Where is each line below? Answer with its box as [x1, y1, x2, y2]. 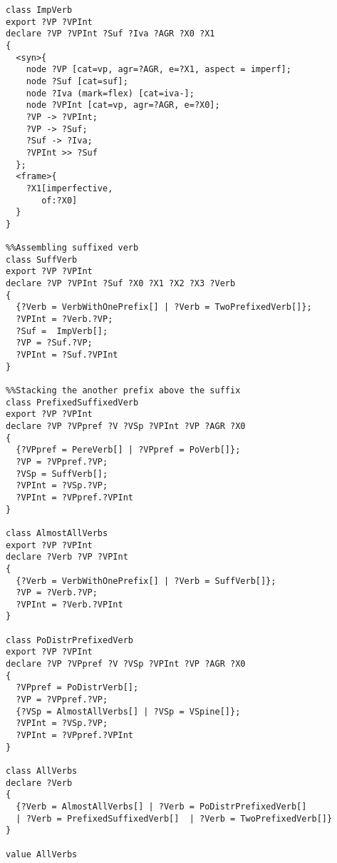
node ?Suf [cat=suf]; [26, 76, 128, 86]
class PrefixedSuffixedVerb [6, 397, 139, 408]
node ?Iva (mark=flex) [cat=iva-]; [26, 88, 195, 99]
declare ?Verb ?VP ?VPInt [6, 552, 128, 562]
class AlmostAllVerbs [6, 528, 108, 538]
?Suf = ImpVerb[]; [16, 325, 108, 336]
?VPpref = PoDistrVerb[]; [16, 682, 139, 693]
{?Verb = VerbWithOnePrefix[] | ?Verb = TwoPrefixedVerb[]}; [16, 302, 312, 313]
